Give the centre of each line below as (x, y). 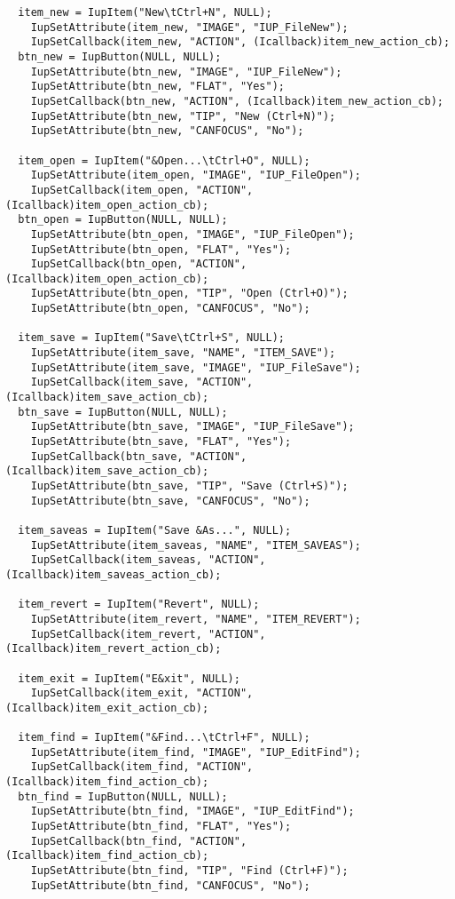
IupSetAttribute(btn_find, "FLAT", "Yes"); (161, 827)
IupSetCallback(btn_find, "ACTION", (139, 841)
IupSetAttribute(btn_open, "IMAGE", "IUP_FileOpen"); (192, 234)
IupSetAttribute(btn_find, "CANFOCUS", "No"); (170, 885)
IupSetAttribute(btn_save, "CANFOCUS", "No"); (170, 501)
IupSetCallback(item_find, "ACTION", (142, 767)
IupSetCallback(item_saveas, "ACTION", (148, 560)
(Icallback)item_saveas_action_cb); (114, 574)
